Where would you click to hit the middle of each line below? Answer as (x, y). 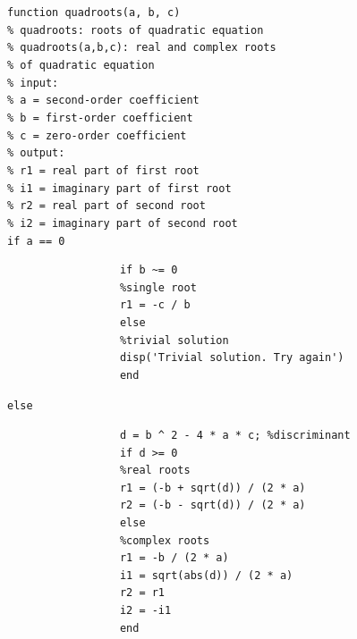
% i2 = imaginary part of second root (123, 223)
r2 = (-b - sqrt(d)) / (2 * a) (212, 505)
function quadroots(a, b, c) (94, 13)
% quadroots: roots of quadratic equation (136, 30)
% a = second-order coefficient (103, 101)
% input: (33, 83)
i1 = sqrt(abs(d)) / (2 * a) (206, 575)
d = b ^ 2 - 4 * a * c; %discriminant (235, 435)
